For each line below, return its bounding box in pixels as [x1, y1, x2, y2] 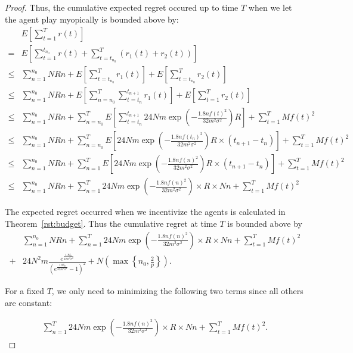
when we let [248, 1, 292, 13]
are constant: [5, 296, 52, 308]
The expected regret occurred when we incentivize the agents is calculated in [5, 205, 286, 218]
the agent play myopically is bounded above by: [5, 13, 179, 25]
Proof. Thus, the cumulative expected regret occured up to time [5, 1, 239, 13]
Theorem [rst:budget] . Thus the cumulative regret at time [5, 217, 217, 230]
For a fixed [5, 284, 44, 296]
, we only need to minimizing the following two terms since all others [51, 284, 304, 296]
